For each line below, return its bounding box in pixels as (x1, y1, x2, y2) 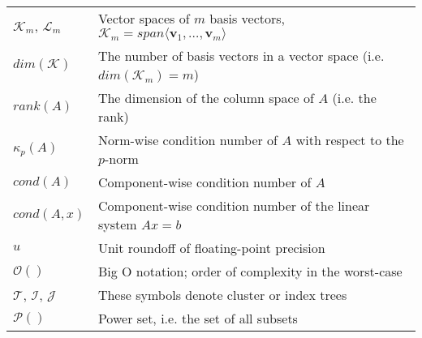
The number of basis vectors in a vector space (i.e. (97, 46, 385, 65)
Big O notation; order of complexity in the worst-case (97, 262, 403, 280)
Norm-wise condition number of (97, 130, 278, 149)
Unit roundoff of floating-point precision (97, 238, 325, 257)
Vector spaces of (97, 9, 190, 28)
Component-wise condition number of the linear (97, 196, 370, 215)
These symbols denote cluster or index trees (97, 285, 347, 304)
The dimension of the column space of (97, 88, 314, 107)
